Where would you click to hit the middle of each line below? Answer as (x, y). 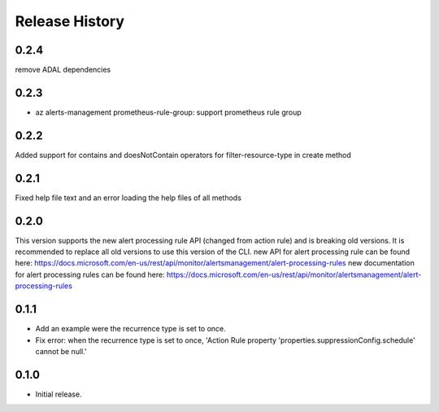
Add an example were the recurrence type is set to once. (131, 329)
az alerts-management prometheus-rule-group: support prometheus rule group (169, 112)
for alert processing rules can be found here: (90, 274)
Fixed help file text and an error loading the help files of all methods (128, 197)
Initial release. (59, 394)
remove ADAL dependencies (63, 70)
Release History (70, 21)
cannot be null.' (61, 351)
